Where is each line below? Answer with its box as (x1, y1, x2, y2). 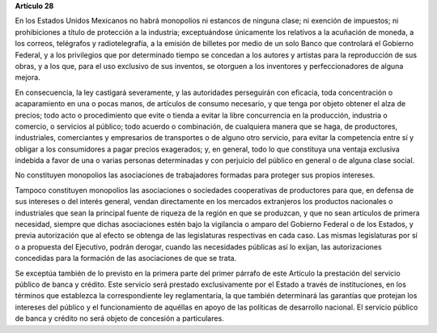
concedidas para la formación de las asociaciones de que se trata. (15, 254, 237, 263)
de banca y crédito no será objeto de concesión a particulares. (15, 314, 224, 323)
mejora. (15, 73, 40, 83)
